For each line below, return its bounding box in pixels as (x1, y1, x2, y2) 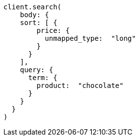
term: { (28, 74, 57, 82)
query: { (20, 66, 54, 74)
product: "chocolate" (36, 82, 124, 89)
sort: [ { (20, 19, 57, 27)
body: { (20, 11, 49, 19)
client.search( (3, 3, 62, 11)
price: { (36, 27, 70, 34)
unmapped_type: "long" (45, 34, 136, 42)
